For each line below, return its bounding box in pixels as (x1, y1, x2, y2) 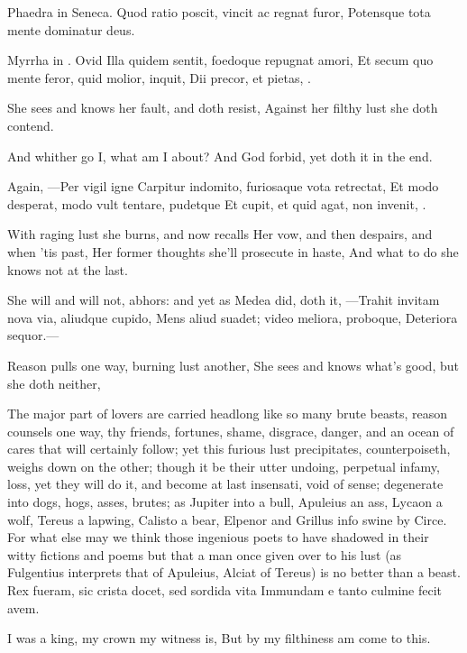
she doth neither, (7, 373, 101, 392)
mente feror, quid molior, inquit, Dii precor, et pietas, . (7, 68, 311, 87)
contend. (7, 115, 54, 134)
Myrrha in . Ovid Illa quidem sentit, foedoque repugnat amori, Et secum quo (7, 51, 434, 69)
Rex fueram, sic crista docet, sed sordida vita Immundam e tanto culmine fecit (7, 581, 443, 600)
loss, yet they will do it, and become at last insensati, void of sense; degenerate (7, 474, 444, 493)
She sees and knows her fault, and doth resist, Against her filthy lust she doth (7, 98, 438, 117)
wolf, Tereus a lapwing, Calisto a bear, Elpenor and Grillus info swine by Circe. (7, 510, 447, 529)
